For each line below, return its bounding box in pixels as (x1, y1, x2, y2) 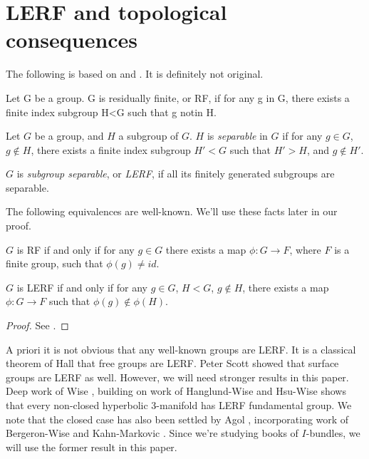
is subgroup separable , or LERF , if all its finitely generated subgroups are (16, 166, 335, 181)
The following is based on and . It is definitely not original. (6, 66, 264, 81)
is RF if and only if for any (16, 242, 135, 257)
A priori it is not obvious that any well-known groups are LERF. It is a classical (6, 341, 356, 356)
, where (289, 242, 321, 257)
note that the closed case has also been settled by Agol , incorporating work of (6, 411, 349, 426)
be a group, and (34, 128, 104, 143)
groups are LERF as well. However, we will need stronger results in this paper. (6, 369, 349, 384)
